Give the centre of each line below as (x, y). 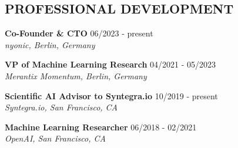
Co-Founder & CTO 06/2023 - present (79, 33)
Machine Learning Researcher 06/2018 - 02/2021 (101, 127)
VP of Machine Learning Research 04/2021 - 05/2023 (110, 64)
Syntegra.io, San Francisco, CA (61, 107)
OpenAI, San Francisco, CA (55, 138)
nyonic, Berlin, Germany (50, 44)
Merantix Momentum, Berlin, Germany (76, 75)
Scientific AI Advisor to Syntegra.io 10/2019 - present (111, 95)
